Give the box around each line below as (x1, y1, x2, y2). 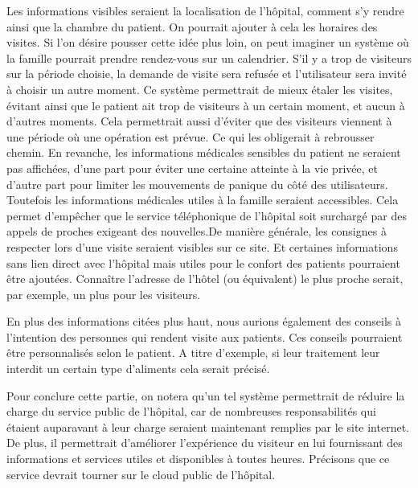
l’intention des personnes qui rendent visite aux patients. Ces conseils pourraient (6, 328, 403, 345)
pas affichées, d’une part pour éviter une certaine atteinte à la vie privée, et (6, 159, 378, 176)
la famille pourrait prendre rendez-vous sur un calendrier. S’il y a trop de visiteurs (6, 49, 412, 66)
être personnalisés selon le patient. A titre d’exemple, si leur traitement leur (6, 344, 380, 361)
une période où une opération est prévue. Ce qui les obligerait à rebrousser (6, 128, 375, 145)
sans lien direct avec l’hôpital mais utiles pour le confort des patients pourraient (6, 254, 400, 271)
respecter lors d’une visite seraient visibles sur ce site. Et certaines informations (6, 238, 398, 255)
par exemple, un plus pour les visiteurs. (6, 285, 201, 302)
